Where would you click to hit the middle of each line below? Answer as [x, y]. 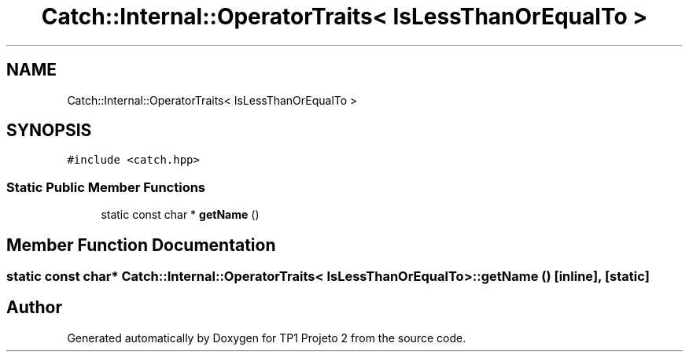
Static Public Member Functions [106, 187]
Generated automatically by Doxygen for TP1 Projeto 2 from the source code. [267, 338]
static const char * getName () [180, 215]
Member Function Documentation [141, 245]
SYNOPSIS [49, 131]
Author [34, 308]
